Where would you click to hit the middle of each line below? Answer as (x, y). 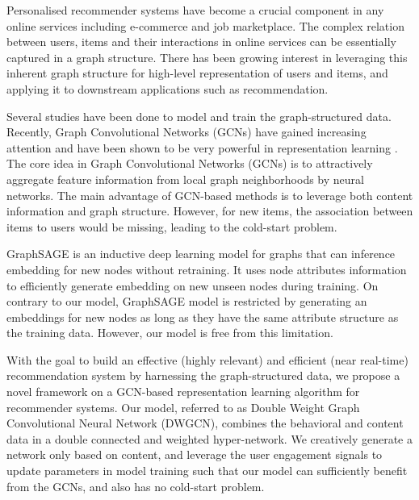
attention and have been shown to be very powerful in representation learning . (202, 147)
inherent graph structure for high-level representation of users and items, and (197, 73)
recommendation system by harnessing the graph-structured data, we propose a (203, 375)
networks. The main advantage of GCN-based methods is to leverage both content (210, 195)
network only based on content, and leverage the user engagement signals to (195, 454)
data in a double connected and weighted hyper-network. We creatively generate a (209, 438)
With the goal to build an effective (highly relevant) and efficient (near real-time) (207, 359)
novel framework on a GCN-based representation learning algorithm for (183, 392)
